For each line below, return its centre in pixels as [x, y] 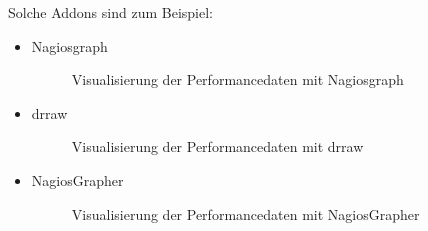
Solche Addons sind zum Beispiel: [110, 12]
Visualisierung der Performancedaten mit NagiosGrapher [245, 213]
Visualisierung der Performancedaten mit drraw [217, 146]
